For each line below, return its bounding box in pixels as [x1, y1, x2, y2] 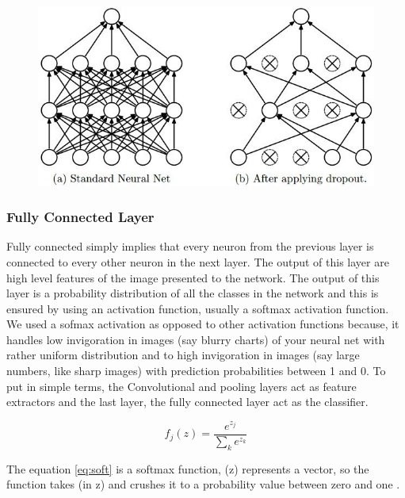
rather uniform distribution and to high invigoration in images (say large [6, 347, 360, 363]
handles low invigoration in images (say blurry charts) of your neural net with [6, 331, 385, 347]
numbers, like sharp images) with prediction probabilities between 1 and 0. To [6, 362, 386, 379]
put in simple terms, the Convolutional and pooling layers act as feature [6, 377, 357, 394]
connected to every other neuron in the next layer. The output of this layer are [6, 253, 389, 270]
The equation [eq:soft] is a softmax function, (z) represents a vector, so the [6, 460, 369, 477]
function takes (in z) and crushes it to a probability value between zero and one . [6, 476, 400, 492]
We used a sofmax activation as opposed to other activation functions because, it [6, 316, 399, 332]
